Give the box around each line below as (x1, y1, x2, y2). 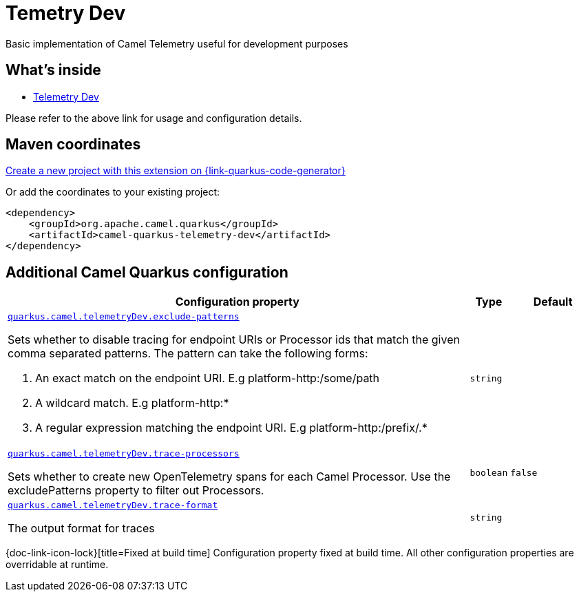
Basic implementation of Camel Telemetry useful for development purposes (6, 37, 348, 50)
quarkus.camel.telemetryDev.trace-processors (8, 448, 240, 459)
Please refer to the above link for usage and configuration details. (6, 112, 302, 124)
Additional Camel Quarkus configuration (6, 263, 288, 281)
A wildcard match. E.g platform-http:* (35, 396, 229, 410)
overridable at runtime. (6, 558, 109, 571)
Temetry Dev (6, 1, 126, 25)
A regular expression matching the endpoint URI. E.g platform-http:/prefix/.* (35, 421, 428, 435)
